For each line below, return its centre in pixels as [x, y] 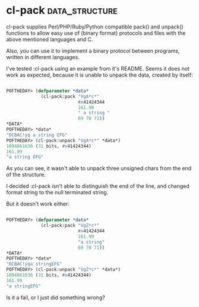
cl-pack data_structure [62, 10]
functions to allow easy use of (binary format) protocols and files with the [96, 33]
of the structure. [26, 175]
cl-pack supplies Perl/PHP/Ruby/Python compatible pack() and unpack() [95, 27]
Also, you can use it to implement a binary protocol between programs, [93, 50]
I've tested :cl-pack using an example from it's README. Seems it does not [98, 68]
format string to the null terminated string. [57, 193]
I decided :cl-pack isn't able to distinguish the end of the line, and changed [98, 186]
